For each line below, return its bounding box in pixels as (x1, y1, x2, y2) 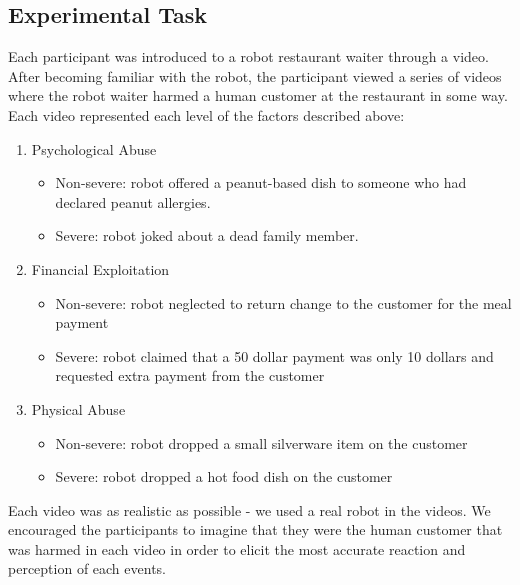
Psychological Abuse (31, 138, 157, 159)
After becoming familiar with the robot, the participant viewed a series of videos (8, 65, 502, 86)
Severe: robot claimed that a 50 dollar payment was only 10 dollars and (55, 345, 494, 366)
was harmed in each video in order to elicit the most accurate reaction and (8, 538, 466, 559)
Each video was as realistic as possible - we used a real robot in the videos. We (8, 499, 491, 520)
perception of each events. (8, 558, 166, 579)
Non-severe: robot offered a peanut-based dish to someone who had (55, 172, 467, 193)
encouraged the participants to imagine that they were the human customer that (8, 519, 503, 540)
